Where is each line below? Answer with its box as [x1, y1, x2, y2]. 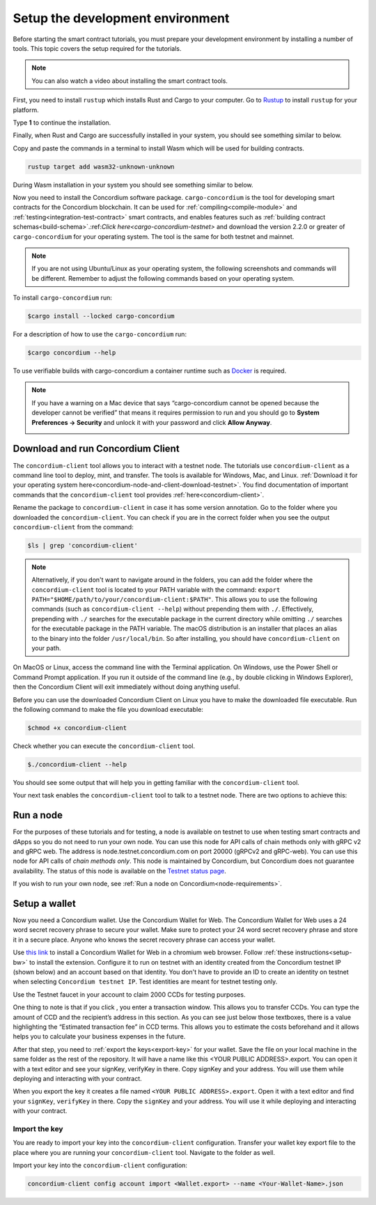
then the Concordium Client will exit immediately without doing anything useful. [13, 683, 240, 691]
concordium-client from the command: [13, 522, 134, 531]
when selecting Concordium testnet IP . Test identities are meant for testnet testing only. [13, 977, 278, 986]
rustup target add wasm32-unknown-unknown [27, 162, 175, 171]
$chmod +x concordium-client [27, 724, 127, 731]
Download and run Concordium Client [13, 443, 180, 455]
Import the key [13, 1124, 63, 1133]
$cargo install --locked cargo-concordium [27, 312, 175, 320]
